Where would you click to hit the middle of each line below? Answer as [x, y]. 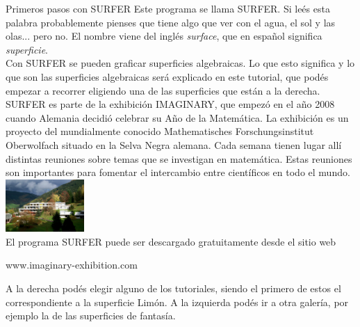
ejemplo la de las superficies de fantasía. [91, 316]
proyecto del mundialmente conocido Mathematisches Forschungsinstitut [160, 131]
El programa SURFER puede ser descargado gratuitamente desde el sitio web [171, 241]
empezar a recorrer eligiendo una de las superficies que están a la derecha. [163, 90]
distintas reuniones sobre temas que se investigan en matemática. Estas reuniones [179, 158]
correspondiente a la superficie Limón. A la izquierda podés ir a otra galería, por [177, 302]
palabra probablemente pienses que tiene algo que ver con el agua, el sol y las [171, 22]
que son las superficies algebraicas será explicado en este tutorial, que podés [167, 76]
